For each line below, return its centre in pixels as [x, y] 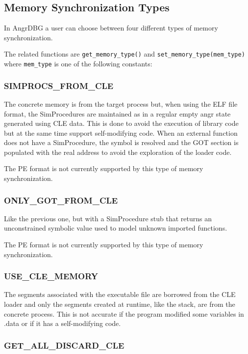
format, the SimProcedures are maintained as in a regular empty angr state [117, 113]
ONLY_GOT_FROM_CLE [61, 200]
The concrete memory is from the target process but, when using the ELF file [121, 103]
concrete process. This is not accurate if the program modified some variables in [124, 313]
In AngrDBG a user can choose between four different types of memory [111, 28]
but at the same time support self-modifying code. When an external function [121, 133]
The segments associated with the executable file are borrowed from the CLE [120, 294]
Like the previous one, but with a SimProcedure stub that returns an [108, 218]
